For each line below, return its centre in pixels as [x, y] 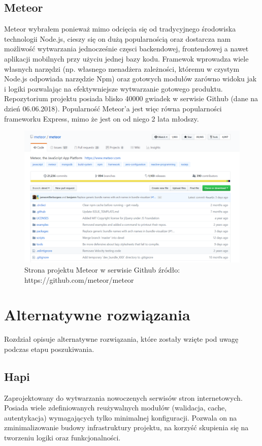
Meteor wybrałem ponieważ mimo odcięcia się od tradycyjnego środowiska [120, 29]
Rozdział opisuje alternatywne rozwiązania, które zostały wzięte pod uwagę [121, 339]
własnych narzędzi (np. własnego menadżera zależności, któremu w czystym [122, 68]
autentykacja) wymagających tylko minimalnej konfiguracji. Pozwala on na [121, 417]
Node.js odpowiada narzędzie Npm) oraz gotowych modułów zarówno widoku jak [130, 79]
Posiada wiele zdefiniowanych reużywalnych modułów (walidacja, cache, [116, 408]
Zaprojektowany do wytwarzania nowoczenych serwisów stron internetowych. [123, 397]
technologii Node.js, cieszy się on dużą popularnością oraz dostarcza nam [118, 38]
